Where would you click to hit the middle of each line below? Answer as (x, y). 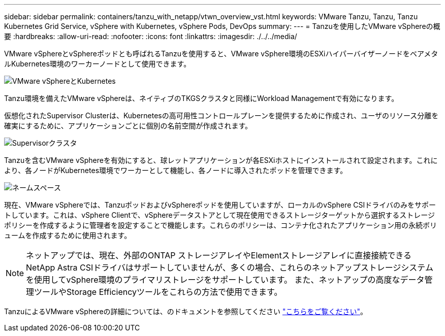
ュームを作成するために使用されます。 (68, 235)
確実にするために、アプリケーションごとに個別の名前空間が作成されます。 (128, 126)
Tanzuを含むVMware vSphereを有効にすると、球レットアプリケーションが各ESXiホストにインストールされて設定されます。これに (221, 160)
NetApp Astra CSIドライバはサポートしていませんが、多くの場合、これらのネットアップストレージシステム (230, 267)
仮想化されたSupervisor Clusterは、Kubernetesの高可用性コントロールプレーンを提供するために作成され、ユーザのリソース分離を (221, 115)
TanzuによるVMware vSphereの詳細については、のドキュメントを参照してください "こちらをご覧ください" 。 (186, 311)
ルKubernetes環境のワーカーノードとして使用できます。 (98, 64)
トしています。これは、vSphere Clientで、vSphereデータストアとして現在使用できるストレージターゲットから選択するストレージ (219, 215)
